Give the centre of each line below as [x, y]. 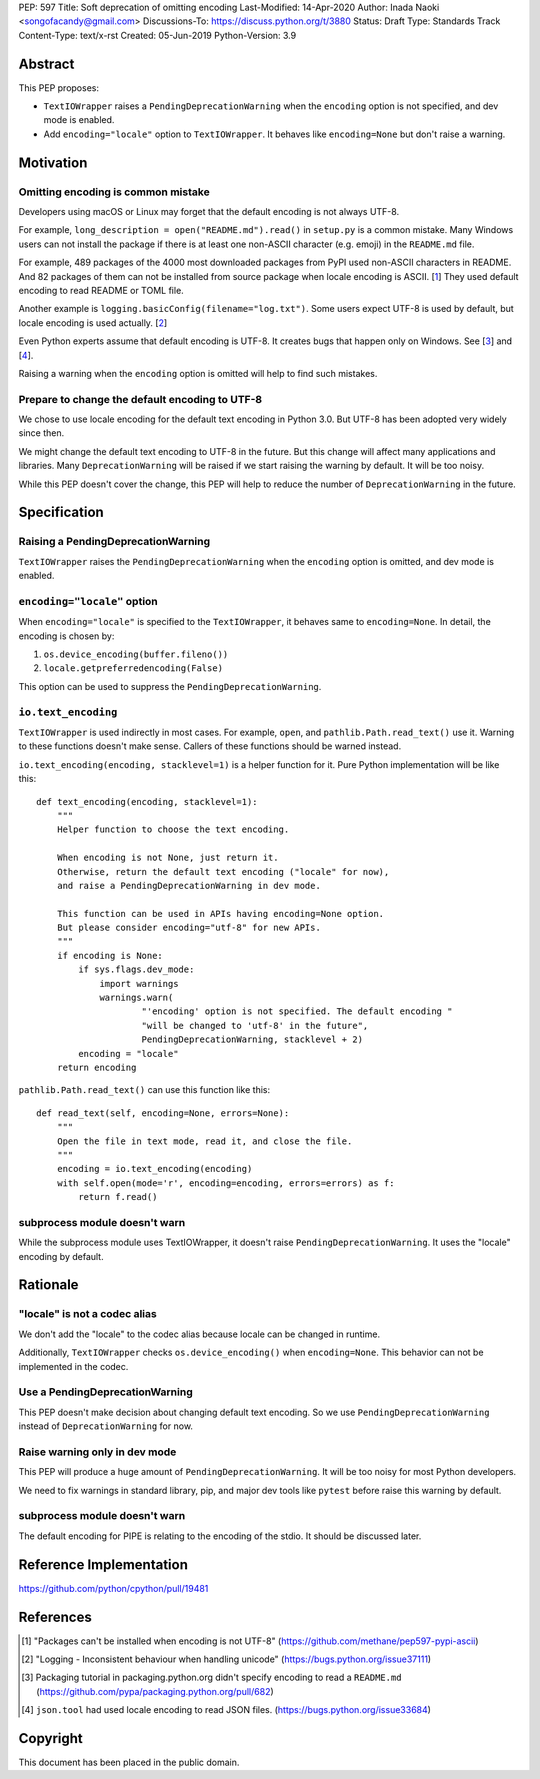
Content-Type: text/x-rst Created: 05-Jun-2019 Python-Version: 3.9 [157, 35]
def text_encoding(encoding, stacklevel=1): [147, 801]
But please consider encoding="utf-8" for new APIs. [189, 928]
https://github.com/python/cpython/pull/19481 [113, 1588]
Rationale [48, 1285]
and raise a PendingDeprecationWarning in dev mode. [189, 885]
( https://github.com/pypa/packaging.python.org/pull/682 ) [155, 1691]
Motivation [53, 162]
